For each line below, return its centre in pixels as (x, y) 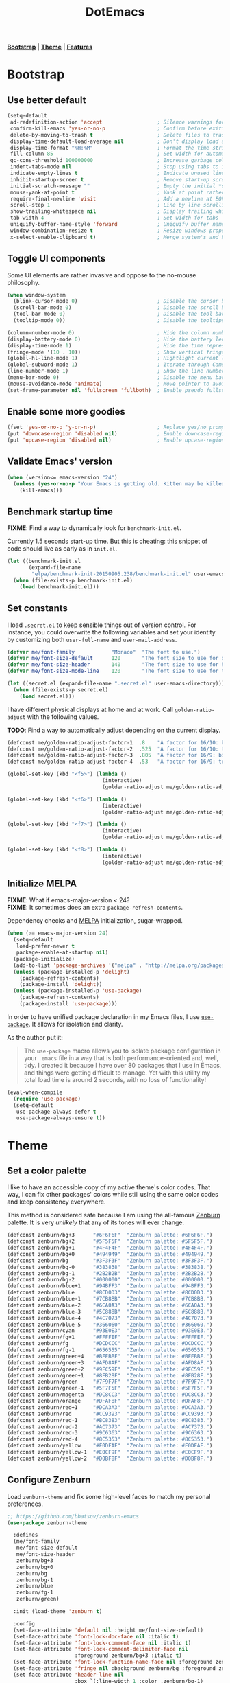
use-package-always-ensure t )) (61, 1118)
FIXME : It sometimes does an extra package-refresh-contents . (95, 908)
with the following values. (63, 717)
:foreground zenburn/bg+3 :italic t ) (128, 1656)
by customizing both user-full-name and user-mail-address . (92, 639)
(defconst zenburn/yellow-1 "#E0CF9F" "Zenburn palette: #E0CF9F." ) (110, 1452)
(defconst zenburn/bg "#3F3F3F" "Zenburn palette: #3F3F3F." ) (110, 1261)
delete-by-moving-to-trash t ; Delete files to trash (119, 135)
